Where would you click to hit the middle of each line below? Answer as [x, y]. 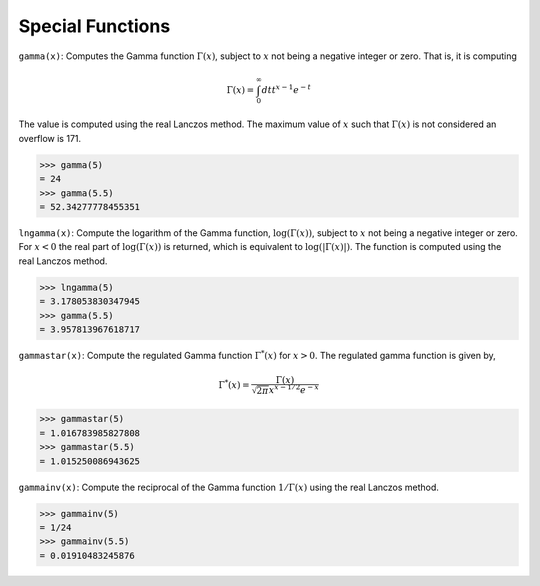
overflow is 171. [50, 138]
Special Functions [94, 26]
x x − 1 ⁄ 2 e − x [294, 389]
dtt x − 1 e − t [286, 89]
